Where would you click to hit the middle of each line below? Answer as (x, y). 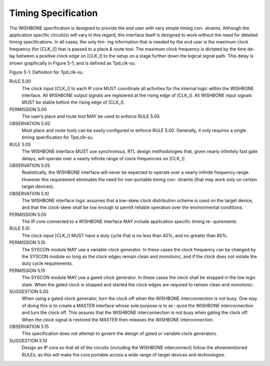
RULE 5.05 (20, 144)
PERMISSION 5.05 (28, 214)
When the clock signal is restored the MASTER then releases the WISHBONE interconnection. (118, 319)
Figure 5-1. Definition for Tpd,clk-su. (46, 72)
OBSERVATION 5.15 (29, 326)
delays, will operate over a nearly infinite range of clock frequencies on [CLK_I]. (104, 158)
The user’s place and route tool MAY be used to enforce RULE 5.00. (91, 116)
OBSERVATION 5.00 (30, 123)
